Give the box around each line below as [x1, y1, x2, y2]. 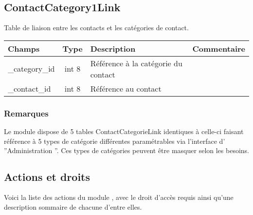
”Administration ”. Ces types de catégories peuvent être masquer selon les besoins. [4, 145, 249, 156]
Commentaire [192, 42, 245, 54]
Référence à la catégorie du [90, 57, 182, 69]
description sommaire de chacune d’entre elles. [4, 201, 142, 212]
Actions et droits [4, 169, 90, 184]
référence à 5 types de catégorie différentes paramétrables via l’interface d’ [4, 136, 225, 146]
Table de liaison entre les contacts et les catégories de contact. [4, 22, 189, 33]
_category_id [8, 63, 55, 75]
